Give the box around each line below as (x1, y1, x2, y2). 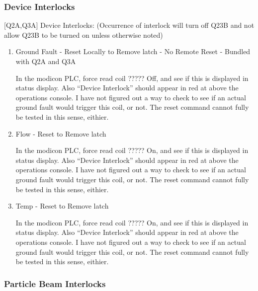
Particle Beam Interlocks (4, 277, 106, 290)
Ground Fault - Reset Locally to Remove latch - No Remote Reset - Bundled (15, 46, 251, 57)
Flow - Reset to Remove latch (15, 128, 106, 139)
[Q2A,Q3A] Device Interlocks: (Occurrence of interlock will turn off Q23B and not (4, 20, 255, 30)
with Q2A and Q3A (15, 56, 76, 66)
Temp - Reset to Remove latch (15, 201, 109, 211)
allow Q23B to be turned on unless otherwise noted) (4, 29, 163, 40)
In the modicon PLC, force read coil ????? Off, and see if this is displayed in (15, 73, 249, 83)
